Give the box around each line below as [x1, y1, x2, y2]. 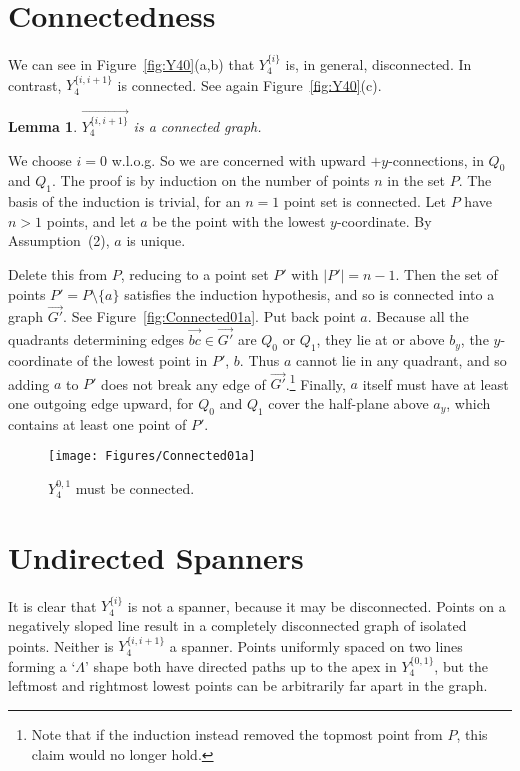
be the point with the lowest [152, 210, 326, 231]
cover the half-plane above [268, 392, 429, 413]
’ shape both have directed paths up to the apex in [85, 655, 397, 676]
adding [8, 373, 50, 394]
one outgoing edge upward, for [8, 392, 194, 413]
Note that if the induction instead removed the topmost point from [31, 723, 443, 744]
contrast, [8, 74, 62, 95]
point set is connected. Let [283, 191, 447, 212]
